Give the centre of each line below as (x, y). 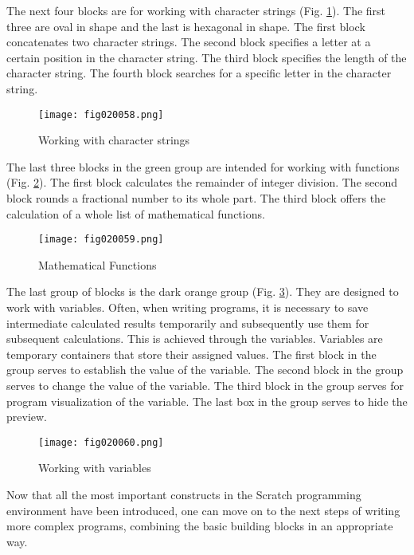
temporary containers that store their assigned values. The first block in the (191, 354)
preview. (27, 417)
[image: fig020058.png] (101, 114)
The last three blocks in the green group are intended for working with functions (203, 166)
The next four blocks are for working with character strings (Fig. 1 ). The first (196, 10)
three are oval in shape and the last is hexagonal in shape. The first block (186, 26)
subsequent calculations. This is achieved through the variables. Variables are (195, 339)
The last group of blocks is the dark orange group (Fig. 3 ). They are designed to (203, 291)
